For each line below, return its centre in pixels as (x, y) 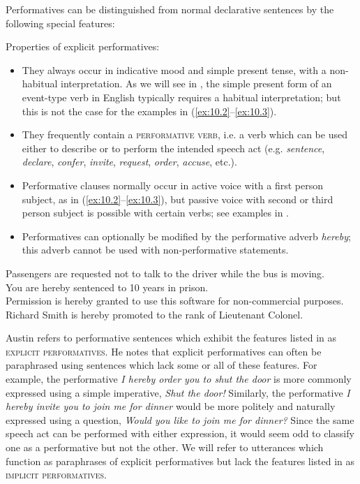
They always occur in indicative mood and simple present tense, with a (174, 69)
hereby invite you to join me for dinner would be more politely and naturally (171, 406)
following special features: (60, 23)
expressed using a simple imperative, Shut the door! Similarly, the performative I (178, 392)
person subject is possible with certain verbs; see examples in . (155, 213)
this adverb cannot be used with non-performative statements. (155, 250)
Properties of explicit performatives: (83, 46)
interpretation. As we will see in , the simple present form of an (196, 83)
